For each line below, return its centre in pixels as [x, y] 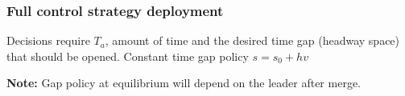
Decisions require [48, 40]
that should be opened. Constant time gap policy [128, 56]
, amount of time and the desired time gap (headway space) [252, 40]
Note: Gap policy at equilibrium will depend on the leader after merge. [184, 83]
